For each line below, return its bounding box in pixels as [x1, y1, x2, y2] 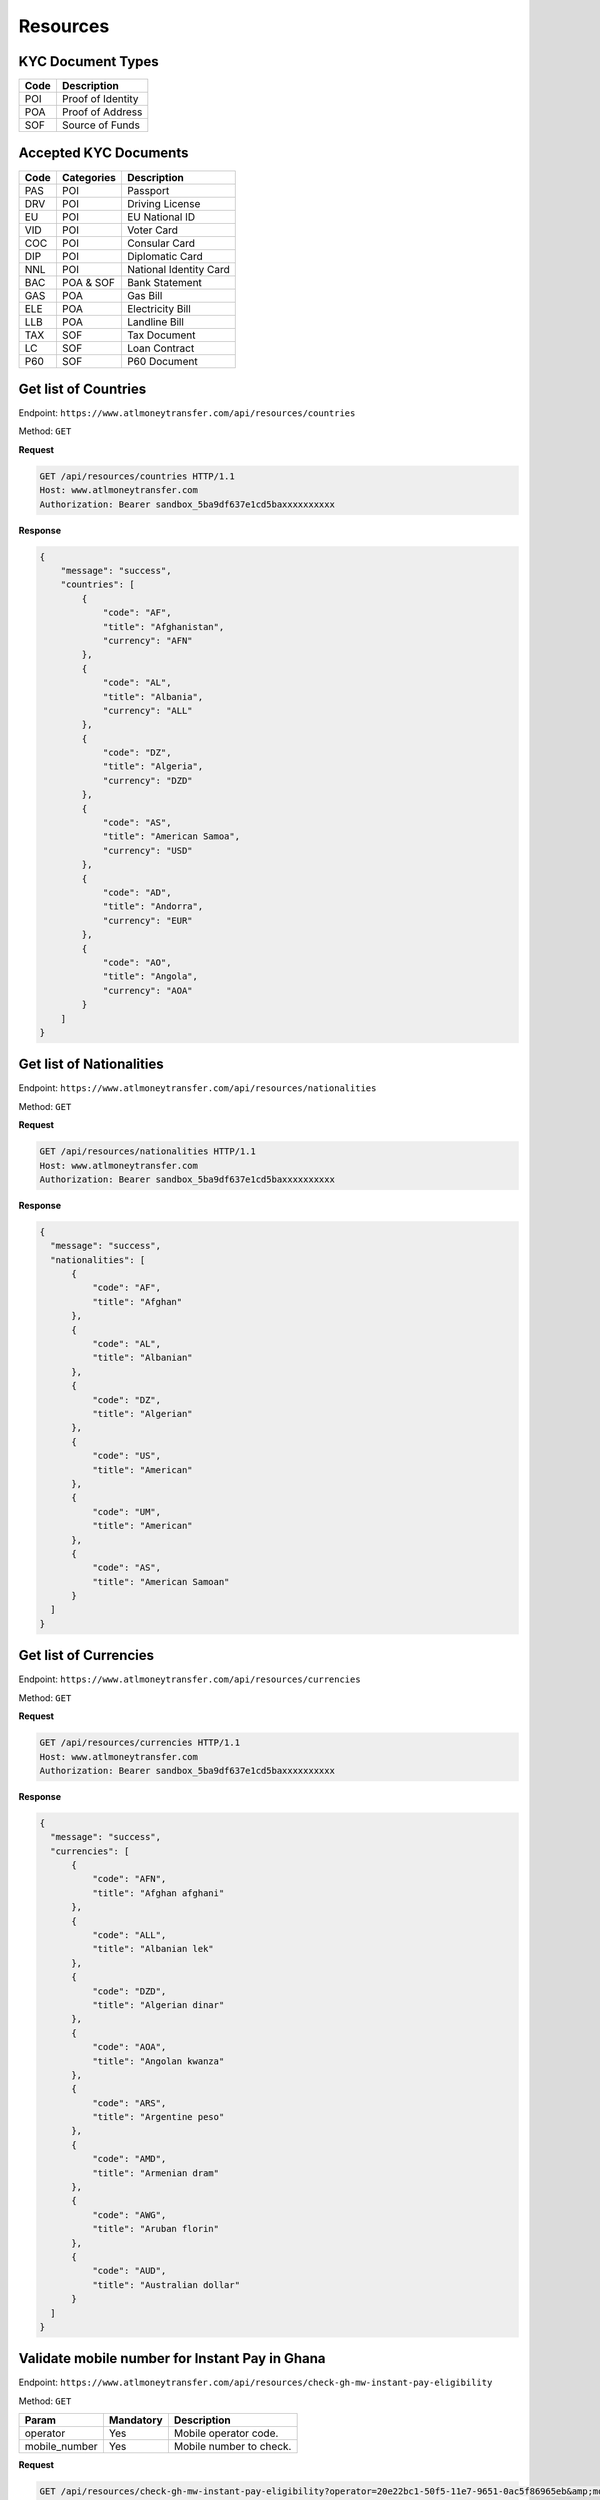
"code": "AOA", [91, 2041, 167, 2053]
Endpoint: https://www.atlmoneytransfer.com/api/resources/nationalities [18, 1082, 377, 1094]
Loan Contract [126, 341, 195, 355]
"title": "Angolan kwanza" [91, 2055, 225, 2067]
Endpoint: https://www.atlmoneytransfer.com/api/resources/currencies [18, 1673, 361, 1685]
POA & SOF [61, 275, 115, 289]
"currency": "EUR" [102, 915, 194, 926]
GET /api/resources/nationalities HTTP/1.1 [39, 1146, 257, 1157]
